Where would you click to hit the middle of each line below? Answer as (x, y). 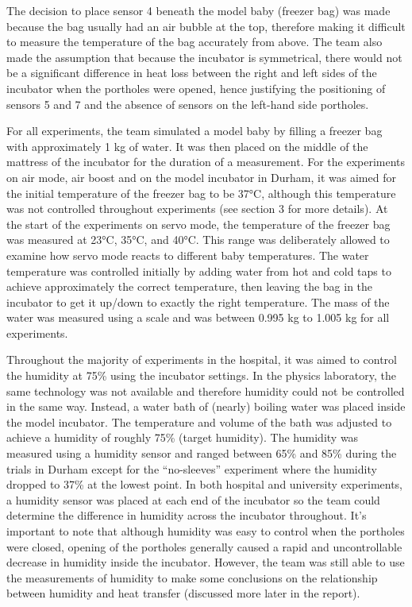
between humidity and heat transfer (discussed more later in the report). (183, 593)
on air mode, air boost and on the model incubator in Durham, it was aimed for (201, 177)
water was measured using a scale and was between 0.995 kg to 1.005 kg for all (198, 317)
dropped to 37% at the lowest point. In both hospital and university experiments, (205, 484)
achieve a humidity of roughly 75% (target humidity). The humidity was (183, 437)
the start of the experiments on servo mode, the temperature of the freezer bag (198, 224)
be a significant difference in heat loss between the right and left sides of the (192, 73)
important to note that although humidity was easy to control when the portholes (206, 531)
